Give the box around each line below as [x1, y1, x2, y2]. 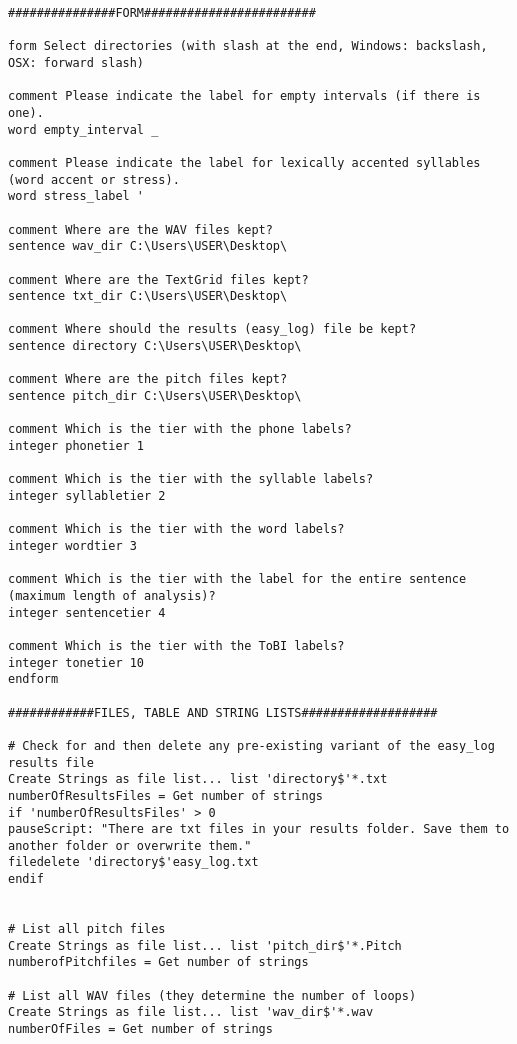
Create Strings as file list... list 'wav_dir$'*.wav [8, 1005, 374, 1020]
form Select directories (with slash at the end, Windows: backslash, [8, 39, 488, 54]
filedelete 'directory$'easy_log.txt [8, 855, 259, 870]
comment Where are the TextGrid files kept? [8, 272, 309, 287]
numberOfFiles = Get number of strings [8, 1022, 273, 1037]
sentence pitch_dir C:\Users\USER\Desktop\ [8, 389, 302, 404]
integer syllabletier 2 [8, 489, 166, 504]
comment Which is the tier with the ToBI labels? [8, 638, 345, 653]
